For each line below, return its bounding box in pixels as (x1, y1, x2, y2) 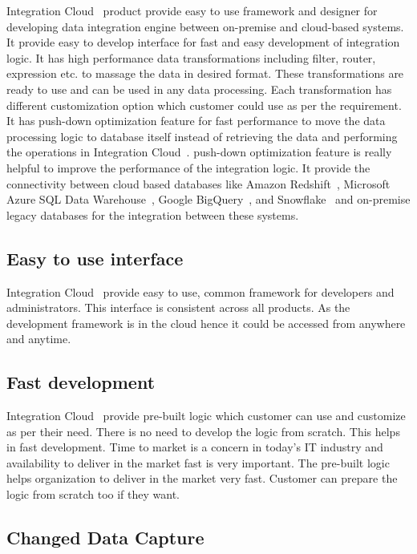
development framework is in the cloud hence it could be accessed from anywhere (6, 314, 406, 331)
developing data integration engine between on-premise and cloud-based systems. (6, 18, 404, 34)
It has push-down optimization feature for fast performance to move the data (6, 112, 386, 129)
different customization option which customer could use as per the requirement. (6, 96, 402, 113)
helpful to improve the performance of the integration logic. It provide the (6, 159, 370, 176)
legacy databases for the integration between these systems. (6, 206, 299, 223)
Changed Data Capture (6, 525, 204, 550)
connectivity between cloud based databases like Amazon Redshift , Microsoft (6, 175, 391, 192)
